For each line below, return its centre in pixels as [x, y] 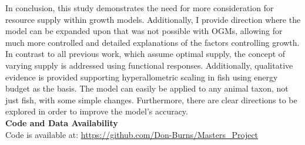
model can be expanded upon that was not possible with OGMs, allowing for [144, 31]
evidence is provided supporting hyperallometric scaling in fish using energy [142, 77]
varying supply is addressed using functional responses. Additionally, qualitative [149, 65]
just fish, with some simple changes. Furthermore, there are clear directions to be [151, 100]
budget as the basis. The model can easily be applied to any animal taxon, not [147, 88]
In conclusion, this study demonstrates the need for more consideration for [140, 8]
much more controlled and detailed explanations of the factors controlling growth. [152, 42]
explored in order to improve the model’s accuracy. [97, 111]
